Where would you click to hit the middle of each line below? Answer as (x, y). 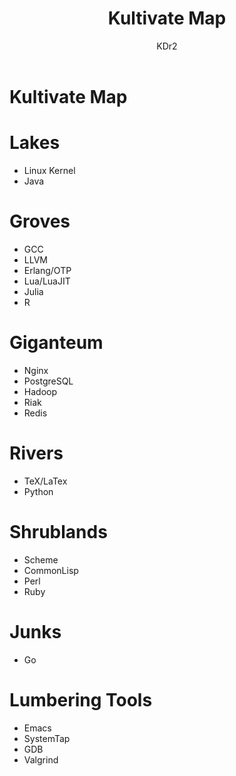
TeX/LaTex (45, 481)
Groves (40, 221)
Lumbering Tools (81, 699)
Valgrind (41, 759)
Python (38, 491)
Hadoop (40, 391)
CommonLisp (51, 570)
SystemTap (47, 738)
